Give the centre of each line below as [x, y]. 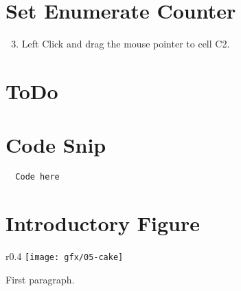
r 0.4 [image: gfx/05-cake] [65, 256]
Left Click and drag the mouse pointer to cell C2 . [126, 44]
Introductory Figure [103, 223]
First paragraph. [40, 279]
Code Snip [56, 145]
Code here [37, 177]
